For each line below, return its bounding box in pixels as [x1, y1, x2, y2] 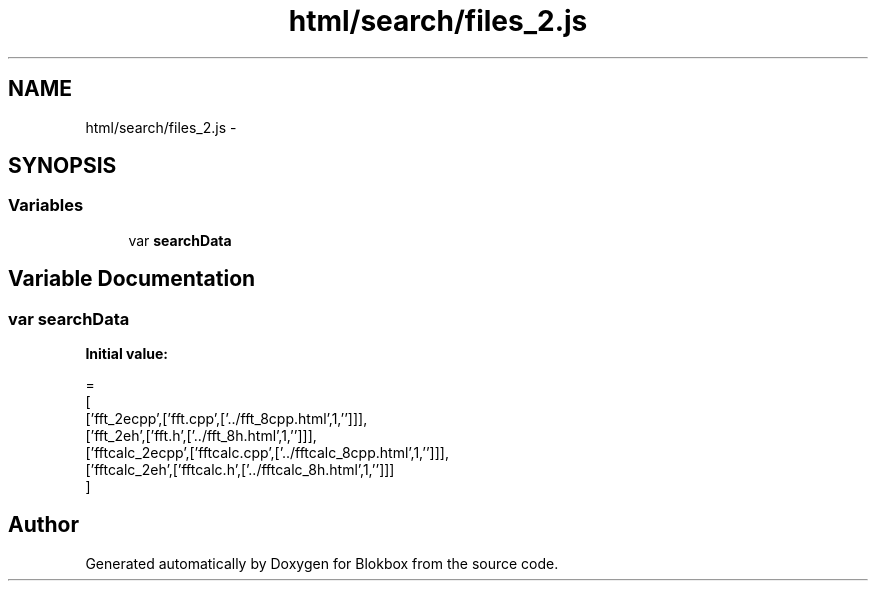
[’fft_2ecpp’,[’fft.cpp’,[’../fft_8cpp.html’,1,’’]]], [85, 410, 368, 428]
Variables [8, 195, 84, 216]
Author [8, 512, 79, 538]
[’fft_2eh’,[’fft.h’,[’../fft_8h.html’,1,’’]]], [85, 427, 317, 445]
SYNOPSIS [8, 153, 117, 179]
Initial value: [85, 345, 168, 363]
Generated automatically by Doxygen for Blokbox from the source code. [85, 554, 559, 572]
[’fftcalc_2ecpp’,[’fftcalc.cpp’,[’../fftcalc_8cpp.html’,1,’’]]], [85, 444, 449, 462]
